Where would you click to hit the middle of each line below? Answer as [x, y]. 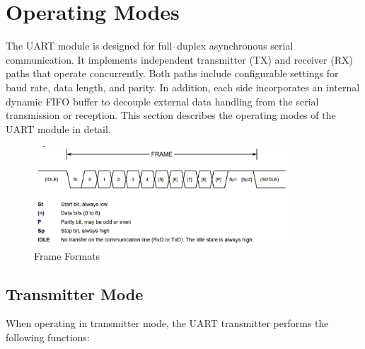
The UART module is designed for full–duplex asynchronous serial [150, 46]
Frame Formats [67, 255]
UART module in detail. [58, 128]
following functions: [48, 337]
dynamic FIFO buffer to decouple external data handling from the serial [162, 101]
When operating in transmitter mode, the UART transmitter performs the [167, 323]
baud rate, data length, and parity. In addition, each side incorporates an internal [183, 87]
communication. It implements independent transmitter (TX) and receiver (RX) [179, 59]
